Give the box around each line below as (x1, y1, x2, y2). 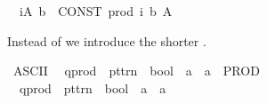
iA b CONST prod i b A (19, 2, 173, 20)
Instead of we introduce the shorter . (7, 31, 206, 50)
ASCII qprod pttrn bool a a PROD (12, 61, 260, 80)
